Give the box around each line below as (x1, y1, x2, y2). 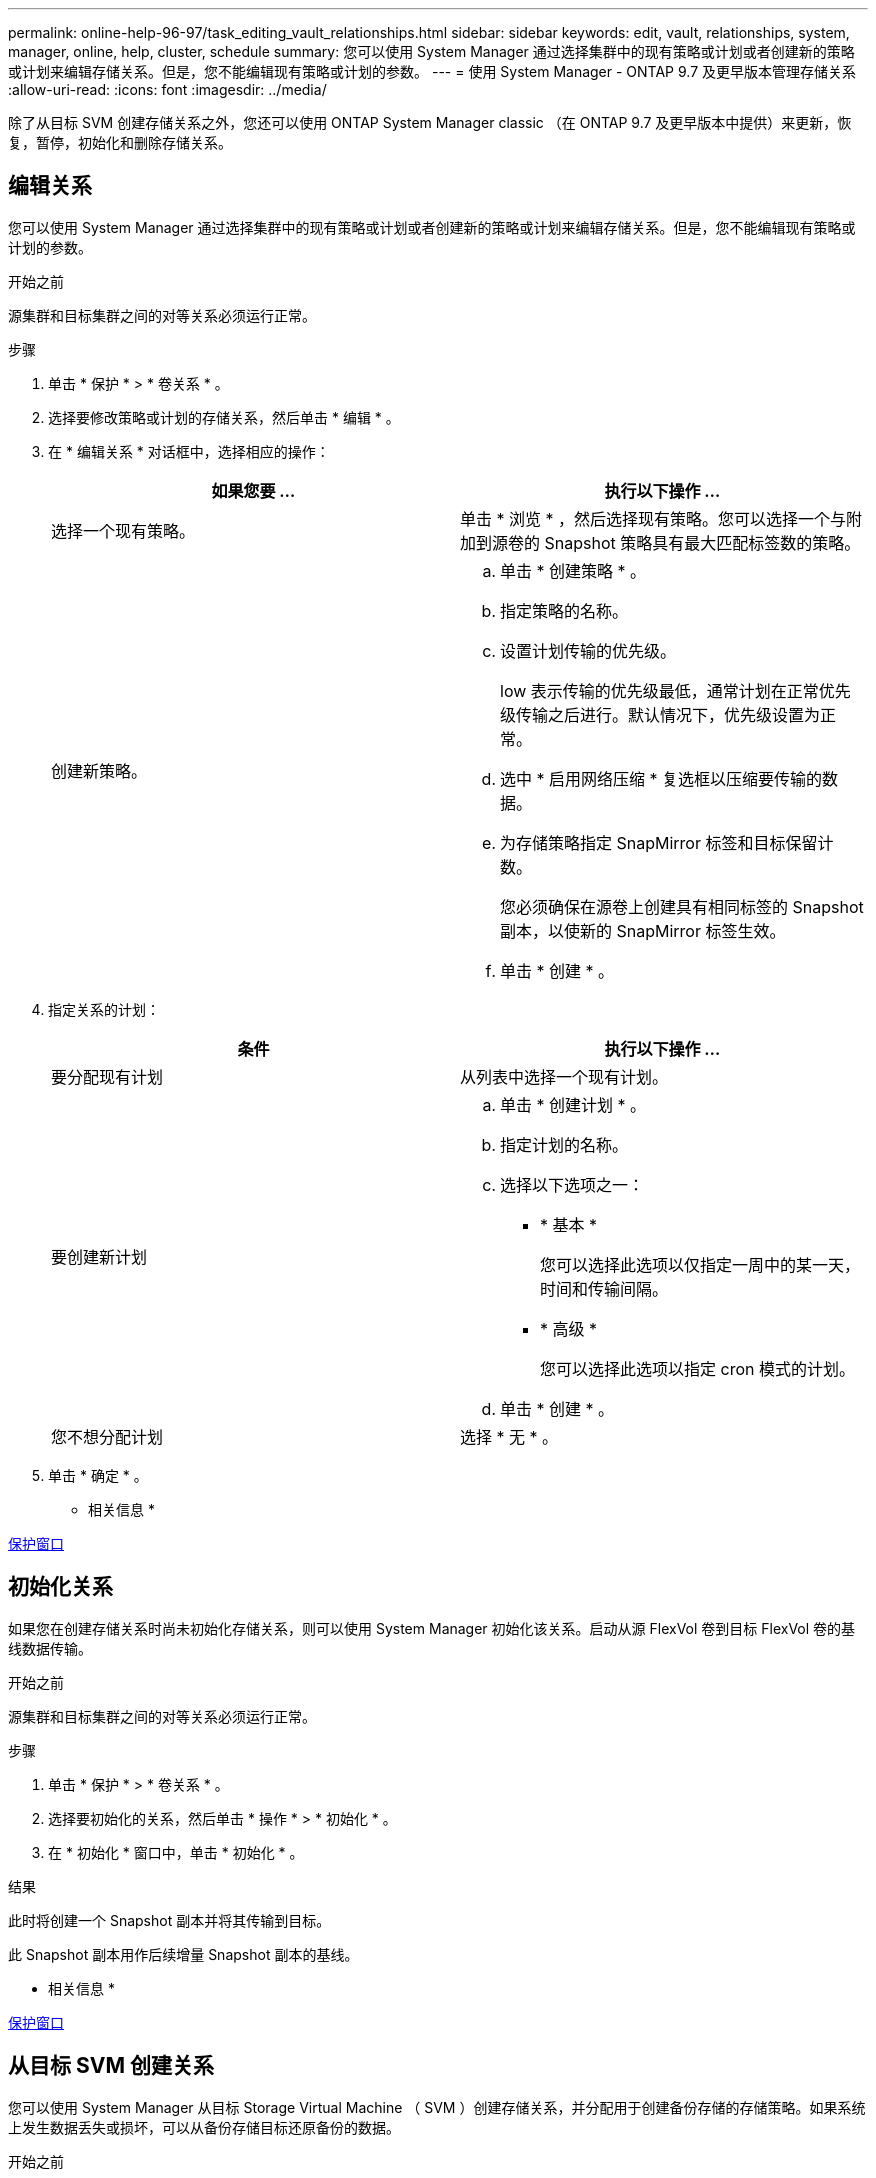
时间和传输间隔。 (540, 1278, 669, 1299)
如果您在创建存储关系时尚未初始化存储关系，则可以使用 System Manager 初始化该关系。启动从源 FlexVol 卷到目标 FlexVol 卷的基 (8, 1619, 856, 1637)
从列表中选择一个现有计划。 (460, 1066, 669, 1087)
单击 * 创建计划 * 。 (500, 1094, 647, 1115)
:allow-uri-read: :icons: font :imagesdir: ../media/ (8, 81, 327, 98)
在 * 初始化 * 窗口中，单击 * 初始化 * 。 (48, 1843, 304, 1861)
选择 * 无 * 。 (460, 1426, 559, 1447)
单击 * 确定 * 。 (48, 1466, 148, 1484)
